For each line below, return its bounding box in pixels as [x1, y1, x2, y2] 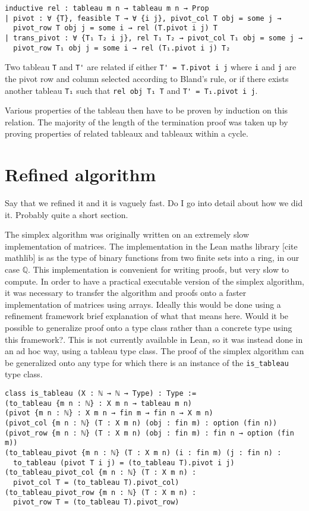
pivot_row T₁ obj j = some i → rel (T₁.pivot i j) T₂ [13, 43, 231, 52]
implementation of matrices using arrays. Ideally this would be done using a [5, 298, 281, 310]
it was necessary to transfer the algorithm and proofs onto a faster [5, 286, 247, 299]
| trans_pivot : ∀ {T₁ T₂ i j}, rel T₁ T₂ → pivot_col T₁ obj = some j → [5, 33, 303, 42]
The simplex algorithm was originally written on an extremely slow [5, 228, 250, 241]
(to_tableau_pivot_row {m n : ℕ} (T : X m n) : [5, 488, 197, 497]
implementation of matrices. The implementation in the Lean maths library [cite [5, 239, 298, 252]
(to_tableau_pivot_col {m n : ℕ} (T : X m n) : [5, 468, 197, 477]
